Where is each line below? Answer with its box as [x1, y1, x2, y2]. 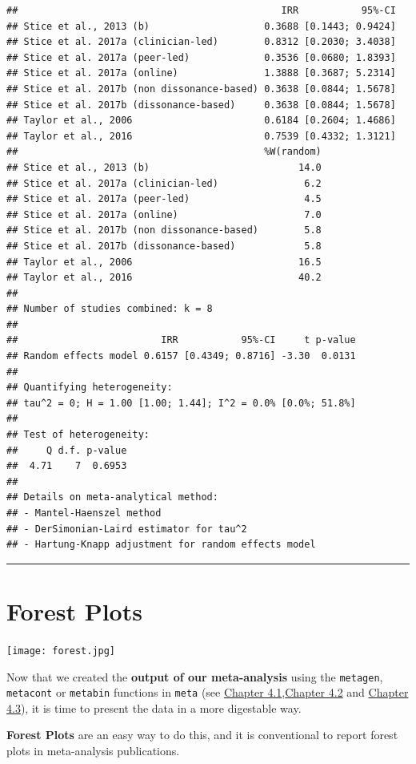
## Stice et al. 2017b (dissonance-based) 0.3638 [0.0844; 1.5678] [6, 99, 396, 111]
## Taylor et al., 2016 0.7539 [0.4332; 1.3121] [6, 130, 396, 142]
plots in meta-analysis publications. [6, 742, 180, 759]
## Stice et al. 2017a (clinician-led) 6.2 [6, 177, 322, 189]
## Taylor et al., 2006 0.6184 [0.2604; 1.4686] [6, 115, 396, 127]
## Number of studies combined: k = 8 [6, 303, 213, 315]
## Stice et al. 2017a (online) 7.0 [6, 208, 322, 220]
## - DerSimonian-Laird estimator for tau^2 [6, 523, 247, 535]
